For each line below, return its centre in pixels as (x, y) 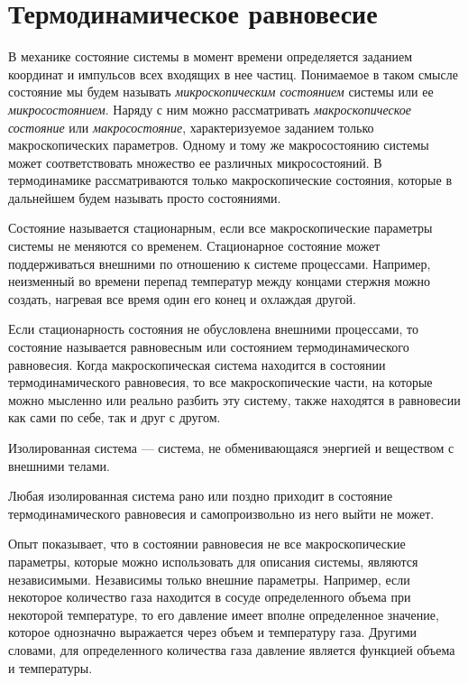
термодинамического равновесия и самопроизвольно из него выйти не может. (221, 513)
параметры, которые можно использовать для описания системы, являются (213, 561)
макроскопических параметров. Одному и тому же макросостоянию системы (219, 145)
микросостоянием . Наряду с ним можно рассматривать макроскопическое (210, 109)
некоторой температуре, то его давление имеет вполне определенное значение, (224, 614)
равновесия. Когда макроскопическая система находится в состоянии (197, 364)
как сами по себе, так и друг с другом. (115, 417)
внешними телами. (59, 465)
